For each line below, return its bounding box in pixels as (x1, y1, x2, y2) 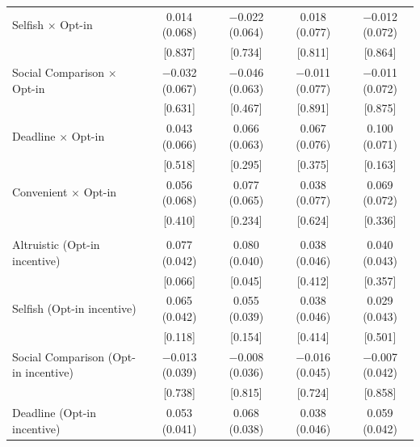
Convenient (12, 183, 68, 200)
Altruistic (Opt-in (12, 236, 100, 253)
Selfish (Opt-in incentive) (12, 300, 136, 317)
